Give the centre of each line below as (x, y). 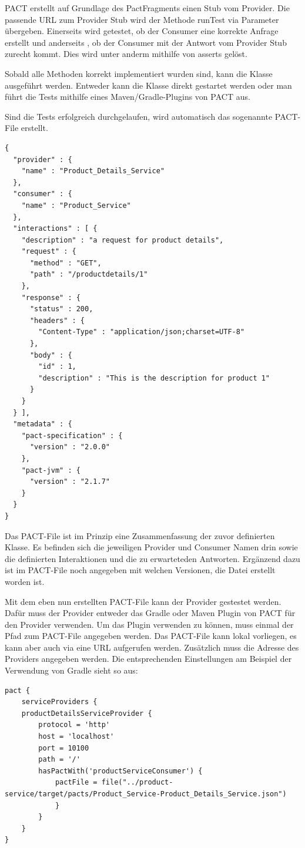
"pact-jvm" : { (51, 470)
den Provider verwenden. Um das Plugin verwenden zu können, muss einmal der (149, 624)
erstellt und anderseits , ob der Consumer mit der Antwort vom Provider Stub (146, 42)
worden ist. (25, 581)
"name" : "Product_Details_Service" (93, 171)
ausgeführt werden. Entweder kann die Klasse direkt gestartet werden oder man (148, 85)
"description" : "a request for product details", (123, 240)
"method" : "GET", (66, 263)
